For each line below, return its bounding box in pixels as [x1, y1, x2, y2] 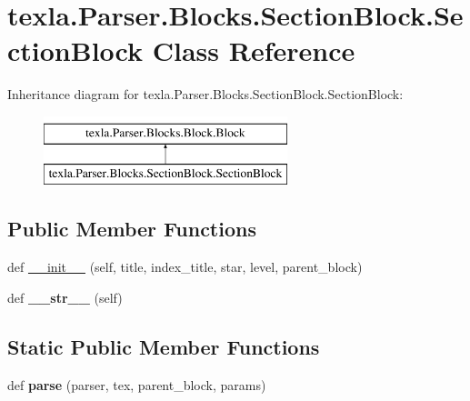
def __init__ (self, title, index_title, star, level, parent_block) [7, 257, 363, 276]
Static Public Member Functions [7, 332, 320, 360]
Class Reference [152, 32, 355, 69]
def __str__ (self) [7, 287, 123, 306]
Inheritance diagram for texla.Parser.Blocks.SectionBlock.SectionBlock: [7, 85, 404, 104]
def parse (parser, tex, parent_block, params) [7, 375, 266, 394]
